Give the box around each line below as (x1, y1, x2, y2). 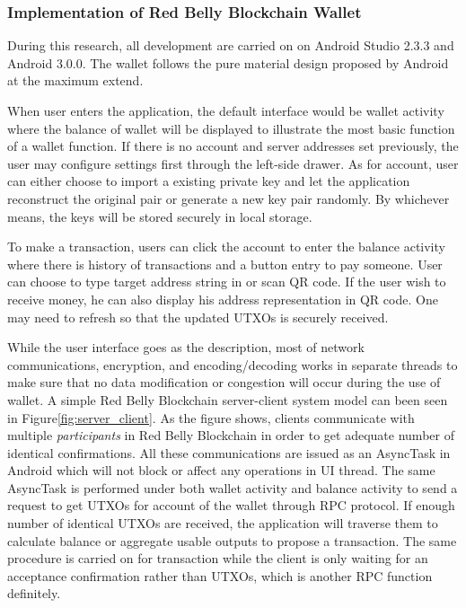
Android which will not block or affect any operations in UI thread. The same (7, 461, 435, 480)
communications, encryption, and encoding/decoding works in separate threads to (7, 355, 458, 374)
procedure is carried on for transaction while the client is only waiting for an (7, 549, 428, 568)
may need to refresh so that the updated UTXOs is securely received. (7, 307, 389, 326)
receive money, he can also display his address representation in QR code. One (7, 289, 438, 308)
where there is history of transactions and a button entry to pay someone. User (7, 254, 443, 273)
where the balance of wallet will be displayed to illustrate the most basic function (7, 119, 455, 137)
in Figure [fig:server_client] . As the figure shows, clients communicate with (7, 408, 415, 427)
